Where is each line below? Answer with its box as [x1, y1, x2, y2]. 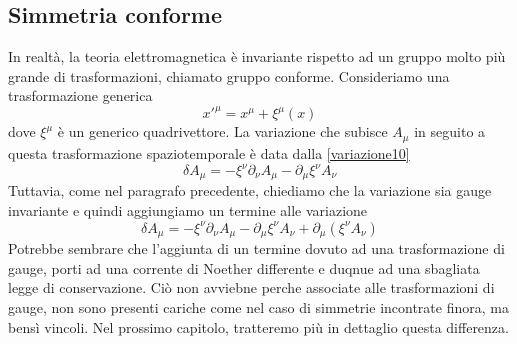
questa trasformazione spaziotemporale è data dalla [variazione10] [8, 142, 410, 163]
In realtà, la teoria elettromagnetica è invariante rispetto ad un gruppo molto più [8, 46, 506, 67]
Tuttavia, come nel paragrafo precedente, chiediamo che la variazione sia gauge [8, 180, 492, 201]
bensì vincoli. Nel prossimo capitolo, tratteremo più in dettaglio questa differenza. [8, 316, 509, 337]
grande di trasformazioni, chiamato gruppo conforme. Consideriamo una [8, 65, 450, 86]
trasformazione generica [8, 85, 153, 106]
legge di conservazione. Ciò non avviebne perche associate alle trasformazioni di [8, 277, 495, 298]
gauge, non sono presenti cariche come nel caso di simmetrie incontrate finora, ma [8, 296, 509, 317]
